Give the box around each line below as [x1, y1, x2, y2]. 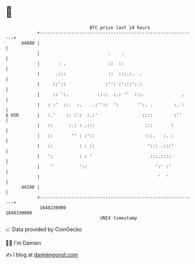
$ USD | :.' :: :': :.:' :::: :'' [5, 112, 182, 118]
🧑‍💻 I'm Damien [5, 239, 42, 246]
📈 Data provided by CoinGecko [5, 226, 82, 233]
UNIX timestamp [100, 215, 137, 221]
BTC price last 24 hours [89, 25, 150, 31]
